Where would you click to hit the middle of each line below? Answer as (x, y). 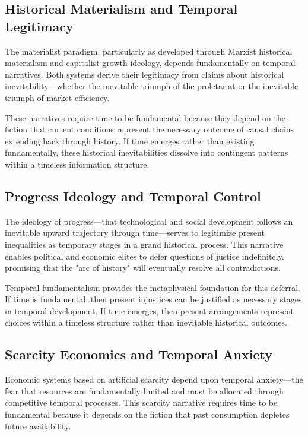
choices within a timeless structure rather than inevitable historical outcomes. (146, 322)
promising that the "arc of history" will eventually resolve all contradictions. (143, 268)
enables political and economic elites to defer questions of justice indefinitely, (145, 256)
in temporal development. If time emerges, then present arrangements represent (150, 310)
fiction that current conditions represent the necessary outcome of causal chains (150, 129)
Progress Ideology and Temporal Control (133, 196)
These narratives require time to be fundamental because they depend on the (145, 117)
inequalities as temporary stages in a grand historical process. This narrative (144, 244)
